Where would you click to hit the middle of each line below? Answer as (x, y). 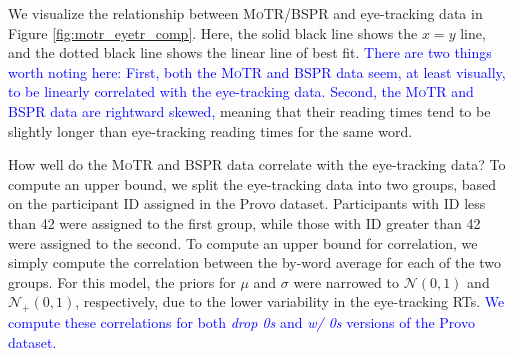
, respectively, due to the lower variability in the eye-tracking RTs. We (290, 301)
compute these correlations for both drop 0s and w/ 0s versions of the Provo (241, 322)
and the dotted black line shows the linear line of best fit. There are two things (250, 52)
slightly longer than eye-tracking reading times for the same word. (210, 130)
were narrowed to (346, 281)
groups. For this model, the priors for (122, 281)
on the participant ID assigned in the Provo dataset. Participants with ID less (247, 203)
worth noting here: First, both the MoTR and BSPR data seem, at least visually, (257, 71)
